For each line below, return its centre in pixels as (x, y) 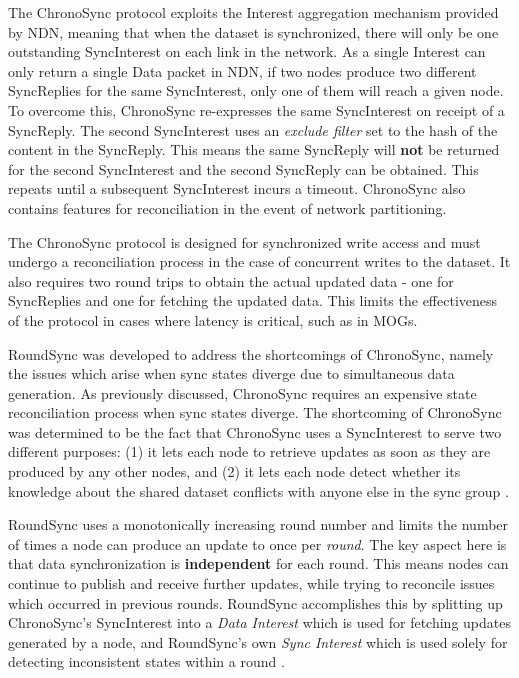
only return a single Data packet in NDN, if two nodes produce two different (242, 70)
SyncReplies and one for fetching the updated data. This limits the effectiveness (253, 300)
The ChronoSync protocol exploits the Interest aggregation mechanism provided (253, 12)
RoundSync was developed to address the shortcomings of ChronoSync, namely (251, 353)
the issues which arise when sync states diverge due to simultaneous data (231, 373)
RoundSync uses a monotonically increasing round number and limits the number (258, 524)
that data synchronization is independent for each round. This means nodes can (258, 563)
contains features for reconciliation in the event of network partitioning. (227, 207)
